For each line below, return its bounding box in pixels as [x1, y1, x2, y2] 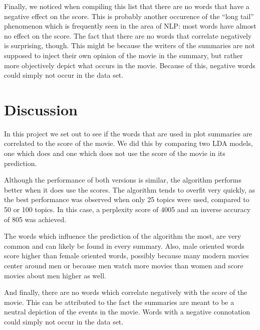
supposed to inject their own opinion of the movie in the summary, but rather [4, 50, 243, 60]
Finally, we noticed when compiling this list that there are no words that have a [4, 1, 249, 11]
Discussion [4, 99, 78, 119]
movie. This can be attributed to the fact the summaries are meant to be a [4, 296, 234, 307]
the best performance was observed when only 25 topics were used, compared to [4, 194, 249, 205]
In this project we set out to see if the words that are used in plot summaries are [4, 128, 252, 138]
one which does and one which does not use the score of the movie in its [4, 148, 225, 158]
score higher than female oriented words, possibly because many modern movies [4, 250, 249, 261]
